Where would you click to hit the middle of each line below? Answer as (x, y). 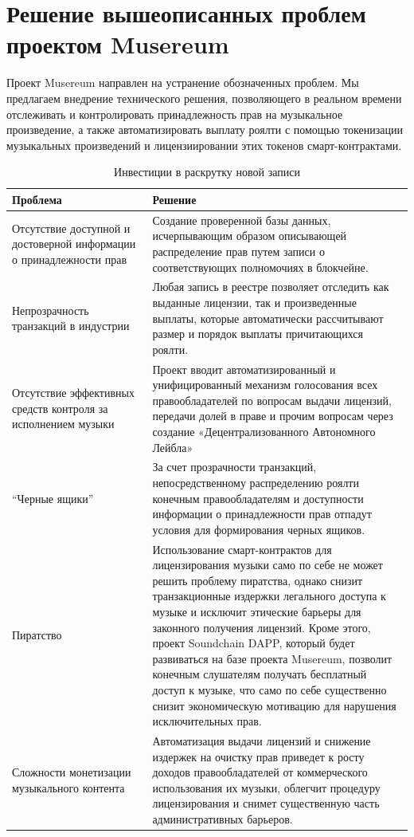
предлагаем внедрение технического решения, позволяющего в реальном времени (204, 98)
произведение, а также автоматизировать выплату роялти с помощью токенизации (205, 130)
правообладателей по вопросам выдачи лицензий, (272, 400)
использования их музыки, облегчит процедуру (266, 787)
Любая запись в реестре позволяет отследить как (271, 287)
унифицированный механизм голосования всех (265, 385)
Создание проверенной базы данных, (242, 220)
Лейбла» (173, 447)
